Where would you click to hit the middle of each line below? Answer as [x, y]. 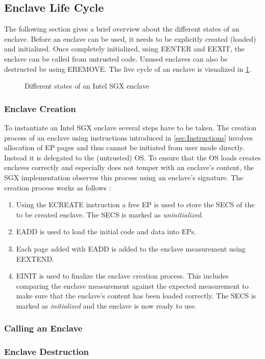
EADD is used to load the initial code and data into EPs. [106, 231]
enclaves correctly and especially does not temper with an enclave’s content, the [129, 167]
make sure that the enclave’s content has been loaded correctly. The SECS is [136, 296]
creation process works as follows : [58, 187]
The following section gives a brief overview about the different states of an [122, 29]
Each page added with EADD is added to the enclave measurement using [131, 248]
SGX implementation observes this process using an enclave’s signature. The [124, 177]
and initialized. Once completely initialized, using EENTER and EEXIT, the [125, 49]
